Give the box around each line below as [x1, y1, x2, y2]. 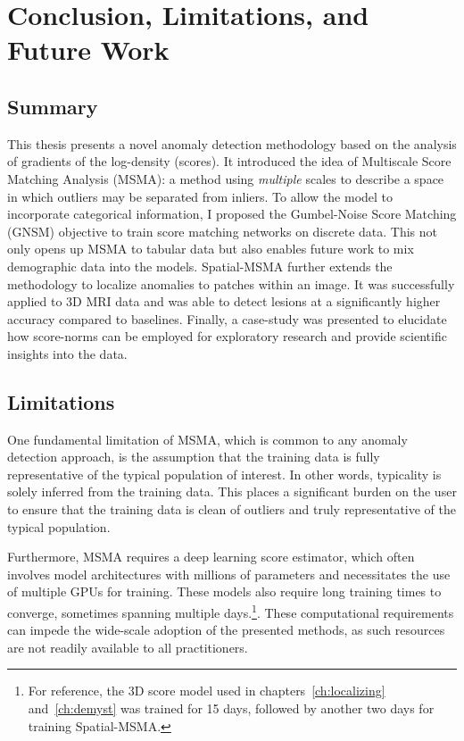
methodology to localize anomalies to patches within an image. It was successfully [7, 274, 455, 293]
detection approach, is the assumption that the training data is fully [7, 447, 380, 466]
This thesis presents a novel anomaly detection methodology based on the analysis [7, 134, 457, 153]
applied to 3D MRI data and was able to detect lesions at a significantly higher [7, 292, 441, 311]
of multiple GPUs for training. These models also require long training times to [7, 582, 442, 601]
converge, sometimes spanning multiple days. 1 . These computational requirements [7, 601, 454, 621]
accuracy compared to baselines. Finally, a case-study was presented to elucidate [7, 309, 447, 328]
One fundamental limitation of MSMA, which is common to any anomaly [7, 429, 408, 448]
